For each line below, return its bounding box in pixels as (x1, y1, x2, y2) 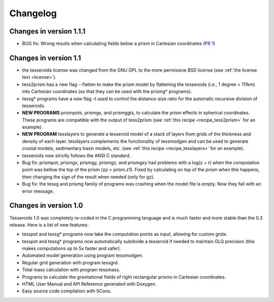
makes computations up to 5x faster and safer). (22, 246, 121, 252)
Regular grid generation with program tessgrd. (22, 259, 119, 265)
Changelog (9, 8, 57, 19)
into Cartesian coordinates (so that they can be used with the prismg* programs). (22, 88, 192, 95)
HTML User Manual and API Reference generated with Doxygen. (22, 281, 157, 287)
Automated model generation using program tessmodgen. (22, 252, 144, 259)
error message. (22, 188, 54, 194)
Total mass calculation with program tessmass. (22, 267, 120, 273)
